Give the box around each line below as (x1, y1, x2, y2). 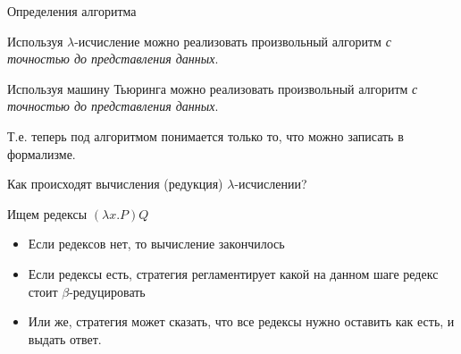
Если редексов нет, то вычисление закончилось (28, 234, 285, 253)
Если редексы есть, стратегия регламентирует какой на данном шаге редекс (28, 264, 439, 282)
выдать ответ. (28, 329, 102, 348)
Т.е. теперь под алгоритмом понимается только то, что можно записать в (7, 126, 404, 145)
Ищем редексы (7, 204, 88, 223)
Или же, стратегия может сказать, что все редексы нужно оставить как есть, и (28, 312, 455, 331)
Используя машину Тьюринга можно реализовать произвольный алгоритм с (7, 79, 418, 97)
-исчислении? (234, 174, 307, 193)
